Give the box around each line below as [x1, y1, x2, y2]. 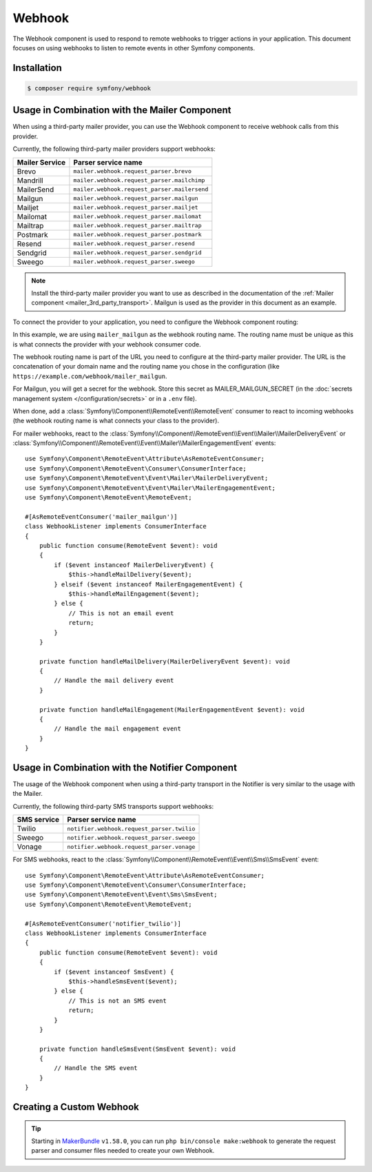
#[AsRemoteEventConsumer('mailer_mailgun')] [25, 513, 178, 520]
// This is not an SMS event [68, 996, 167, 1005]
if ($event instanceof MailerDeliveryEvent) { [54, 561, 214, 568]
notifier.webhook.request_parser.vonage [66, 843, 196, 850]
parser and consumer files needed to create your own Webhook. [31, 1147, 215, 1155]
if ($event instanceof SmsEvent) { [54, 968, 174, 976]
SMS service [17, 815, 60, 825]
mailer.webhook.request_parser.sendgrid [73, 249, 202, 256]
